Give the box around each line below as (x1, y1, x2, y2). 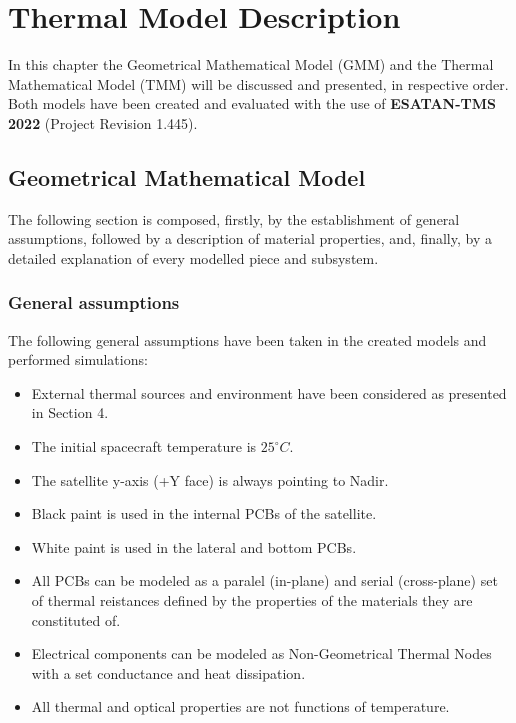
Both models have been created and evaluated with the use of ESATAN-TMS (8, 93, 497, 114)
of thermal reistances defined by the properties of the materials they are (31, 590, 473, 611)
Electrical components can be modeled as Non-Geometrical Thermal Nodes (31, 643, 492, 664)
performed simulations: (8, 349, 148, 370)
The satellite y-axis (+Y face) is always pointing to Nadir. (31, 469, 389, 490)
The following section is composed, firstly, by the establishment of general (8, 208, 460, 229)
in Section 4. (31, 402, 109, 423)
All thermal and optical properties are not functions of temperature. (31, 696, 450, 717)
